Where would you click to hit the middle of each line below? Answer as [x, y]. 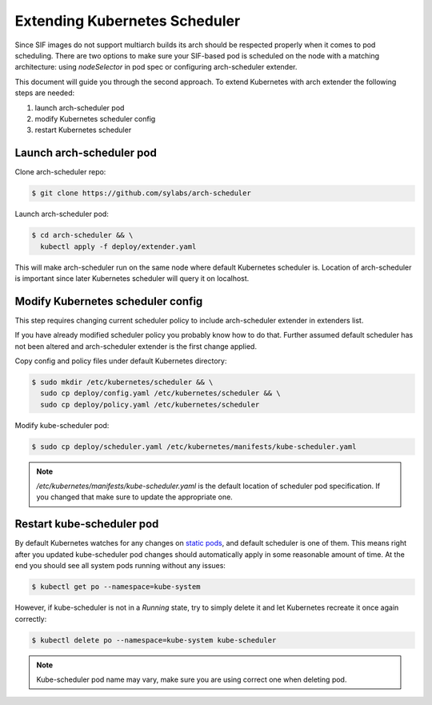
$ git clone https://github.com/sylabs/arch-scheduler [141, 193]
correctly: [31, 619]
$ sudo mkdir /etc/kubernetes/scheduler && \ [122, 382]
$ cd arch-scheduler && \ [82, 235]
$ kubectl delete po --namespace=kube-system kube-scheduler [154, 640]
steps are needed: [45, 93]
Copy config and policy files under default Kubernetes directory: [121, 361]
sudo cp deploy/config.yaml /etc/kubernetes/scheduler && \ [160, 393]
